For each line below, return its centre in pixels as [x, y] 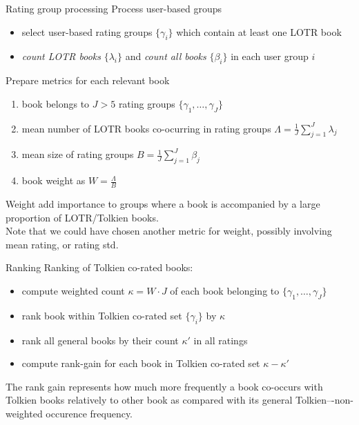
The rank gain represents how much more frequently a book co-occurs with [164, 386]
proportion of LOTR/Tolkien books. [82, 217]
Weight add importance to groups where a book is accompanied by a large [163, 204]
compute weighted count [73, 290]
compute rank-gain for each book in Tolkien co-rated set [141, 363]
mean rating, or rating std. [62, 244]
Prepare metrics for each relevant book [88, 80]
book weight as [54, 180]
